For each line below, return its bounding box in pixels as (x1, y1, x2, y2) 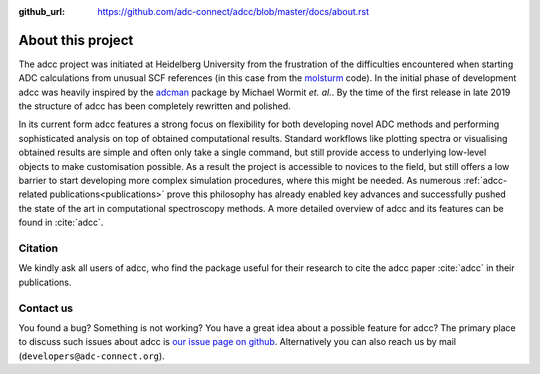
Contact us (18, 301, 74, 315)
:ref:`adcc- (463, 175, 508, 187)
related (18, 188, 48, 200)
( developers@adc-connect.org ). (18, 350, 165, 362)
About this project (18, 31, 134, 49)
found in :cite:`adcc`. (18, 216, 104, 229)
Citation (18, 241, 59, 255)
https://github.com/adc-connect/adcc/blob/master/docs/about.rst (97, 6, 370, 17)
